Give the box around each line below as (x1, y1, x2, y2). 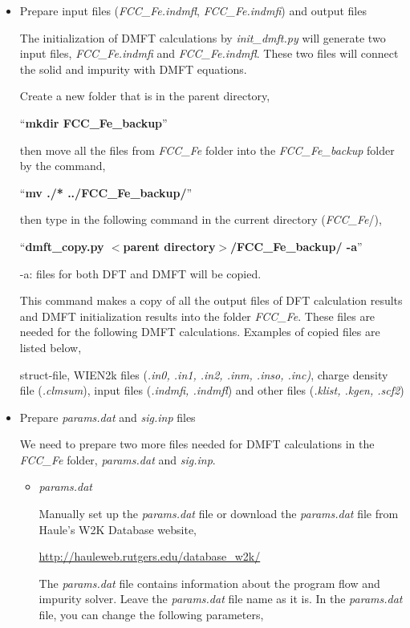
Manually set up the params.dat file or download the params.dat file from (39, 505, 399, 522)
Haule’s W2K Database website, (39, 521, 197, 537)
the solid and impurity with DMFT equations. (19, 60, 247, 77)
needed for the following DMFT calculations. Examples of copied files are (19, 323, 380, 340)
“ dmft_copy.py (19, 237, 104, 254)
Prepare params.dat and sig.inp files (19, 408, 196, 425)
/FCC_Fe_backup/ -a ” (230, 237, 363, 254)
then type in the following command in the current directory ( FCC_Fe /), (19, 211, 382, 228)
